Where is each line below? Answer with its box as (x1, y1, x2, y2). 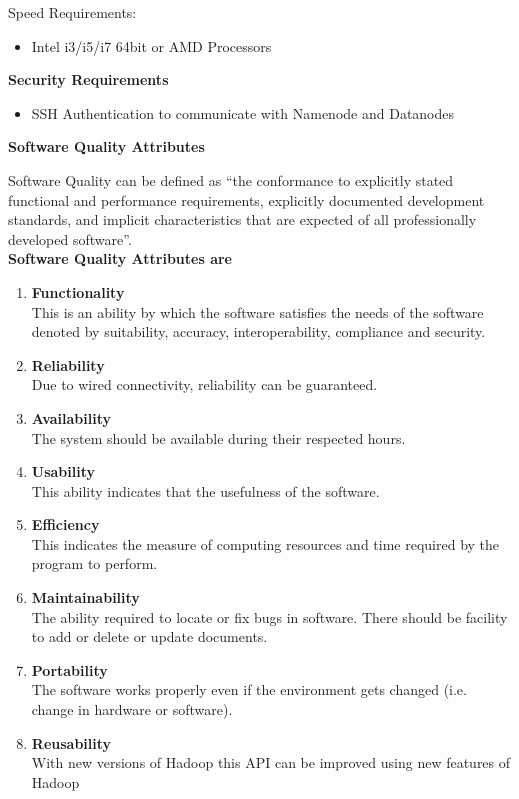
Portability (31, 659, 108, 680)
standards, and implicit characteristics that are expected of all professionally (8, 209, 477, 230)
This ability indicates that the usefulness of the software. (31, 480, 380, 501)
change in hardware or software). (31, 699, 233, 720)
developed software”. (8, 228, 132, 249)
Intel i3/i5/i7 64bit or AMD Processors (31, 35, 272, 56)
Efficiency (31, 514, 100, 535)
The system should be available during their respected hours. (31, 427, 406, 448)
